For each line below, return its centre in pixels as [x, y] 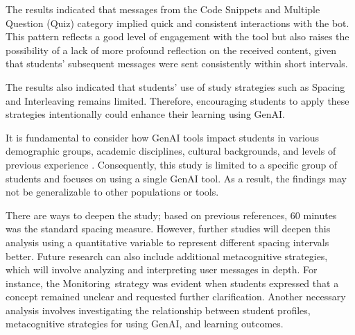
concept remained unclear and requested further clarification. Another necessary [176, 297]
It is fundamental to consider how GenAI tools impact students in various [163, 137]
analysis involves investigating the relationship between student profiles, [158, 310]
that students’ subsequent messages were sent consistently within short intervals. [177, 63]
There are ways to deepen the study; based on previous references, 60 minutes [171, 215]
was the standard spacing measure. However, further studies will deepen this [168, 229]
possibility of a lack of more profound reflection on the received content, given [171, 50]
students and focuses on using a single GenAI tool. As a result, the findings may [176, 178]
